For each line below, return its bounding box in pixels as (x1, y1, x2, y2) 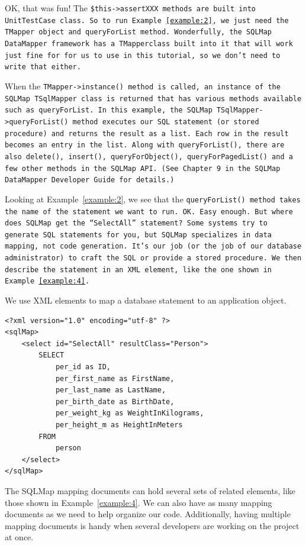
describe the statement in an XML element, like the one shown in (5, 265, 272, 274)
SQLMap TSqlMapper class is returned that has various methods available (5, 94, 302, 103)
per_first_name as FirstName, (55, 374, 175, 383)
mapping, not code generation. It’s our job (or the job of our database (5, 242, 302, 251)
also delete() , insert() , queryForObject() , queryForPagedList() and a (5, 152, 293, 161)
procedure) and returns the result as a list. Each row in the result (5, 129, 289, 138)
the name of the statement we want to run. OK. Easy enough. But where (5, 207, 293, 216)
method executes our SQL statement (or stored (72, 117, 259, 126)
